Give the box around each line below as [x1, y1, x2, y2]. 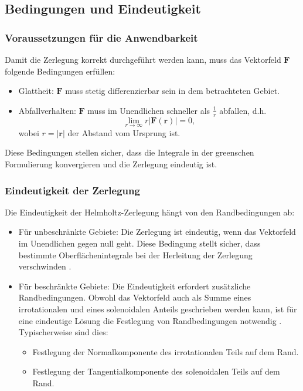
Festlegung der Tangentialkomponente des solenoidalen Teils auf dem [32, 365, 280, 377]
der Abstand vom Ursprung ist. [67, 126, 181, 139]
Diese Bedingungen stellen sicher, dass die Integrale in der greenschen [5, 146, 254, 159]
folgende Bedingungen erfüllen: [5, 65, 115, 77]
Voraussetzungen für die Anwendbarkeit [5, 30, 198, 45]
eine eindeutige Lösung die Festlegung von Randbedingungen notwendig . [18, 314, 282, 326]
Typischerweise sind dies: [18, 326, 108, 338]
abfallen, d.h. [219, 104, 267, 116]
